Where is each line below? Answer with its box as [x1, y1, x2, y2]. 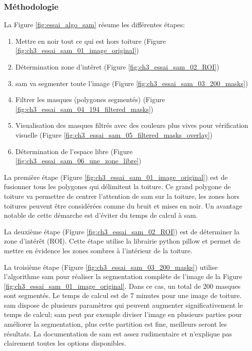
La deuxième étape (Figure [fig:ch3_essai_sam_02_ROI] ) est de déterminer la [4, 226, 240, 236]
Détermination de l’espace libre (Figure [15, 146, 133, 156]
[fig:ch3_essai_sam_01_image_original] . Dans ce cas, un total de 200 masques [4, 281, 241, 291]
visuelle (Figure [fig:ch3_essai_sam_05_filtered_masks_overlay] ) [15, 129, 213, 140]
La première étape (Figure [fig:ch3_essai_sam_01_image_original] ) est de [4, 172, 228, 182]
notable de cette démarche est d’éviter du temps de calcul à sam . [4, 210, 198, 220]
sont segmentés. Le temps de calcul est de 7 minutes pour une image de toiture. [4, 290, 242, 300]
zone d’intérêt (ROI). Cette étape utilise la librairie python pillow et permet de [4, 236, 240, 246]
